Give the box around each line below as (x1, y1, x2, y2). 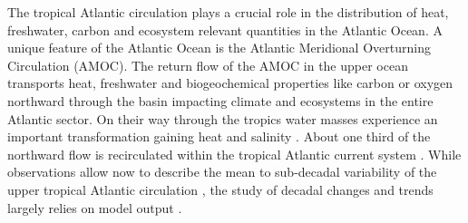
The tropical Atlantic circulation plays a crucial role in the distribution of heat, (7, 3, 449, 21)
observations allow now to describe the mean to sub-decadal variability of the (7, 162, 437, 181)
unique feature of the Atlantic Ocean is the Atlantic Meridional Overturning (7, 38, 431, 57)
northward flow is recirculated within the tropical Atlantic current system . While (7, 144, 462, 163)
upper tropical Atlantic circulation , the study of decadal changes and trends (7, 179, 434, 199)
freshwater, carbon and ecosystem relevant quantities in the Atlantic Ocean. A (7, 20, 443, 39)
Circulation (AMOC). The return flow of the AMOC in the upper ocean (7, 55, 408, 74)
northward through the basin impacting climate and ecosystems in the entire (7, 91, 434, 110)
